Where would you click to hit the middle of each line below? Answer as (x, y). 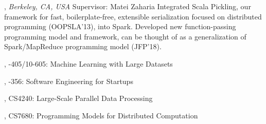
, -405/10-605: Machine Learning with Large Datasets (88, 63)
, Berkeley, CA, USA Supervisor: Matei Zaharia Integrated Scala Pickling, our (128, 6)
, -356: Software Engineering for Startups (69, 81)
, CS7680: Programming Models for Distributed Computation (101, 115)
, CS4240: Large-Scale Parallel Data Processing (78, 98)
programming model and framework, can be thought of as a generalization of (125, 36)
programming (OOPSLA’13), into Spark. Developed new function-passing (120, 26)
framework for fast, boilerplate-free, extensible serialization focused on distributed (133, 16)
